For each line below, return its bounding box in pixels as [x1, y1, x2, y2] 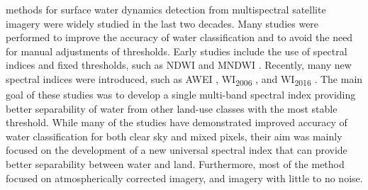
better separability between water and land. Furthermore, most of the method [6, 157, 345, 172]
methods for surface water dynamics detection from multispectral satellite [6, 2, 326, 16]
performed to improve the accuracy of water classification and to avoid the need [6, 30, 353, 45]
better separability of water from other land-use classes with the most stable [6, 101, 338, 116]
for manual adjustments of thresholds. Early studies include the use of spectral [6, 43, 347, 58]
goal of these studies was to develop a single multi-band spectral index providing [6, 87, 356, 102]
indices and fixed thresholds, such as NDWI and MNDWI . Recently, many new [6, 57, 352, 72]
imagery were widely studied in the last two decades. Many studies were [6, 16, 319, 30]
